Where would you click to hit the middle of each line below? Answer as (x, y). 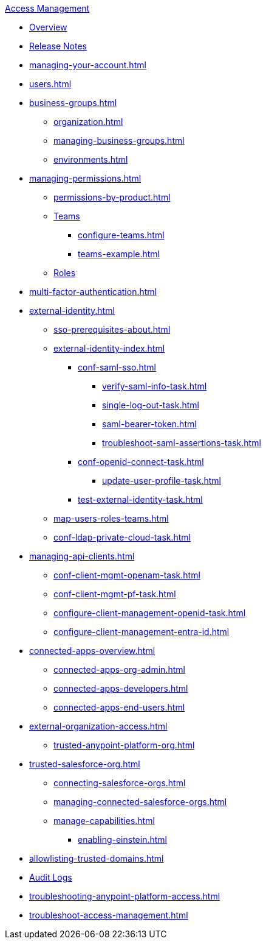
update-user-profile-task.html (162, 481)
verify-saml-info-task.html (155, 386)
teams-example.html (119, 254)
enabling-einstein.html (122, 839)
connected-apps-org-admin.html (119, 669)
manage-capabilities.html (104, 821)
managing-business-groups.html (119, 140)
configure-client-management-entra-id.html (142, 632)
